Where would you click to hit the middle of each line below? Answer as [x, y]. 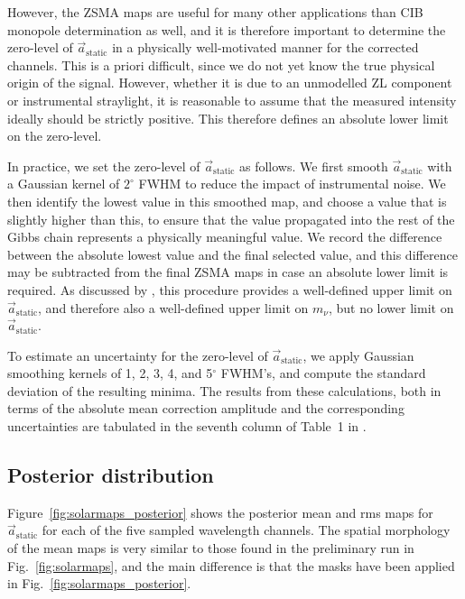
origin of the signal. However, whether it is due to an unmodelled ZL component [230, 83]
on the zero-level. [55, 136]
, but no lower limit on [391, 307]
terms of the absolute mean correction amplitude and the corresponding [206, 408]
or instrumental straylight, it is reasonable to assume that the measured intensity [232, 100]
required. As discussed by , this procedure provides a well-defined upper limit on [230, 289]
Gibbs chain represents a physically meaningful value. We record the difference [225, 237]
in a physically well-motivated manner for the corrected [265, 47]
